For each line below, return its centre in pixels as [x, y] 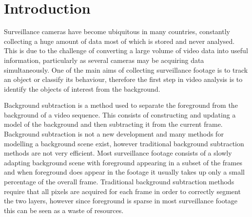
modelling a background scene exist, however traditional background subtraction [124, 143]
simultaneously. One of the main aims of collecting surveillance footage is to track [126, 69]
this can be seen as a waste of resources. [64, 210]
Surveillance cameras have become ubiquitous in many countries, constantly [117, 31]
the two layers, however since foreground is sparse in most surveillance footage [121, 201]
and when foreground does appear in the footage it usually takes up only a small [124, 172]
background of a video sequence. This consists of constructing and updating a [120, 114]
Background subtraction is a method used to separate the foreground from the [121, 105]
